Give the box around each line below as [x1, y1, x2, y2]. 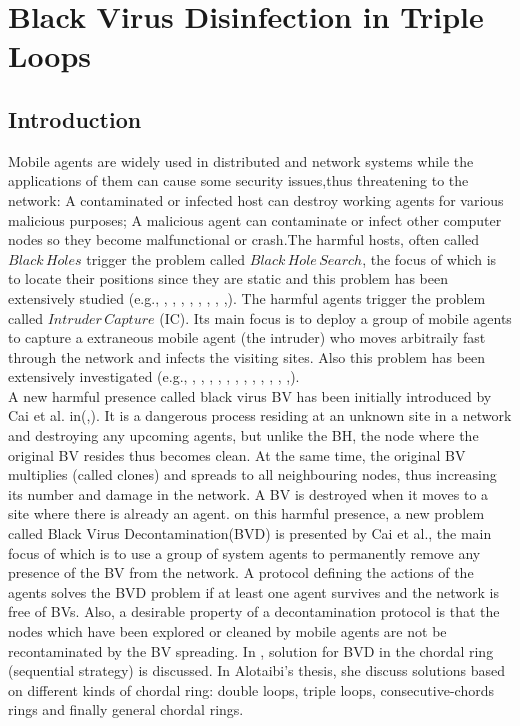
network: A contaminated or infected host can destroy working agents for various [8, 189, 504, 210]
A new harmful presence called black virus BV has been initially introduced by [8, 385, 492, 406]
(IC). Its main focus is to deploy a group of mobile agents [159, 307, 512, 328]
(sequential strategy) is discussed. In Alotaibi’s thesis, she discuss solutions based [8, 660, 506, 681]
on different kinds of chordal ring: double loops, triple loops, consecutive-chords [8, 679, 494, 700]
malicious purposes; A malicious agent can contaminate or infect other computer [8, 209, 502, 230]
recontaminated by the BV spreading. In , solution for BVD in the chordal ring [8, 640, 494, 661]
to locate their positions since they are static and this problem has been [8, 268, 449, 289]
